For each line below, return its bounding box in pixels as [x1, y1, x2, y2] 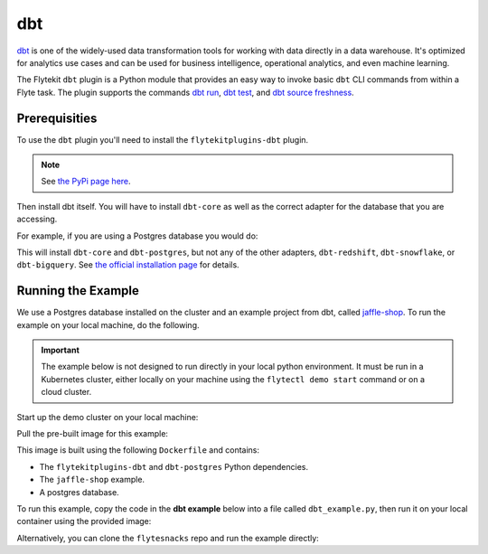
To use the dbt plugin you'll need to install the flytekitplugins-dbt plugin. [16, 134, 309, 145]
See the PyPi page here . [41, 176, 131, 187]
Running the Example [16, 283, 140, 298]
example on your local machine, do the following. [16, 319, 200, 330]
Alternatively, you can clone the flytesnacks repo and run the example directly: [16, 532, 320, 543]
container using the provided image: [16, 516, 152, 527]
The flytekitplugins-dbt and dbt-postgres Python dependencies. [39, 461, 309, 472]
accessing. [16, 213, 58, 225]
